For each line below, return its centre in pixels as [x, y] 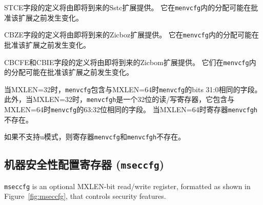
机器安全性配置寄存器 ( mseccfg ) [84, 164]
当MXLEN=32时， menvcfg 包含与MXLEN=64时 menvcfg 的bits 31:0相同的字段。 [133, 89]
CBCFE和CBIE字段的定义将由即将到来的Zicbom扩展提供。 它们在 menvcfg [127, 62]
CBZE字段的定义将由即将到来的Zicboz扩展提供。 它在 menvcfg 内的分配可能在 [131, 35]
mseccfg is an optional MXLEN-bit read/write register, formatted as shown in [127, 186]
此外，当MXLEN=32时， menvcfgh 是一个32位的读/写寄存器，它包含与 [119, 99]
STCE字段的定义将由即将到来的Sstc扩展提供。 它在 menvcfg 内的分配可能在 [128, 7]
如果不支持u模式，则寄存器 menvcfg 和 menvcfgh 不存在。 [95, 137]
